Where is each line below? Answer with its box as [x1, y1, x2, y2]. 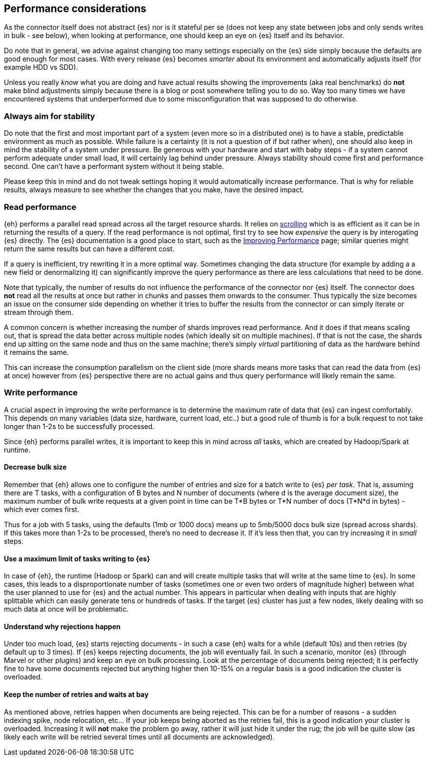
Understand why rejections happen [4, 622, 121, 631]
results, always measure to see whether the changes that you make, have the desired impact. [4, 185, 304, 194]
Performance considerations [4, 2, 146, 15]
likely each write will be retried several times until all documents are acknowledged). [4, 732, 275, 741]
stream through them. [4, 308, 74, 316]
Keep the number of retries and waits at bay [4, 690, 149, 698]
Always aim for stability [4, 111, 95, 121]
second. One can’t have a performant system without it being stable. [4, 162, 224, 171]
